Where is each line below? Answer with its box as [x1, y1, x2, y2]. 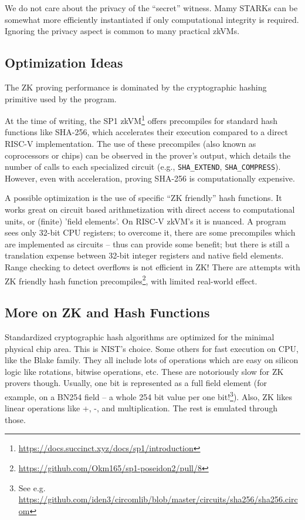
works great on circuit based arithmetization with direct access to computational [5, 203, 295, 216]
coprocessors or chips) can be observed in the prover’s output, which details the [5, 149, 291, 161]
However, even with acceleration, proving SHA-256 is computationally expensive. [5, 172, 295, 184]
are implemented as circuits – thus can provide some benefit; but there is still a [5, 237, 290, 250]
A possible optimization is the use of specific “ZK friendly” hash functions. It [5, 192, 282, 204]
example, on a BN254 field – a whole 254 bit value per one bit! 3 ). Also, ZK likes [5, 389, 292, 402]
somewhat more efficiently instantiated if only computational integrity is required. [5, 13, 299, 25]
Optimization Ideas [5, 53, 123, 72]
